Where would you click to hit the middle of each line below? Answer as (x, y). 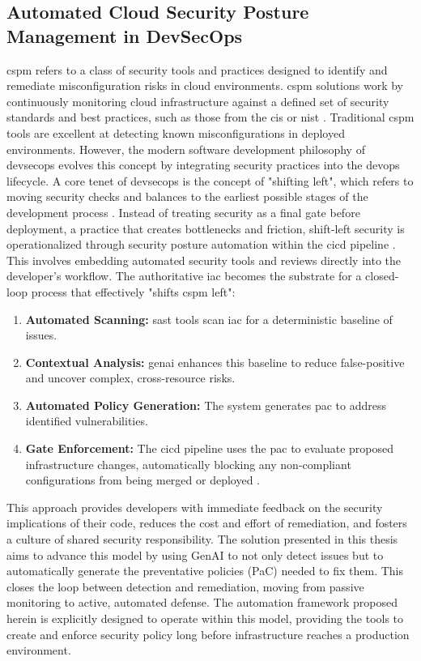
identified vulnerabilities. (87, 421)
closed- (382, 276)
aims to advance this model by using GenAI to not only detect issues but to (195, 554)
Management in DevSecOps (125, 35)
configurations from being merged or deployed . (143, 480)
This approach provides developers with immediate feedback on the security (195, 507)
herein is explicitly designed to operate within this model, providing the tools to (205, 618)
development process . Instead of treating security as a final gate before (183, 212)
